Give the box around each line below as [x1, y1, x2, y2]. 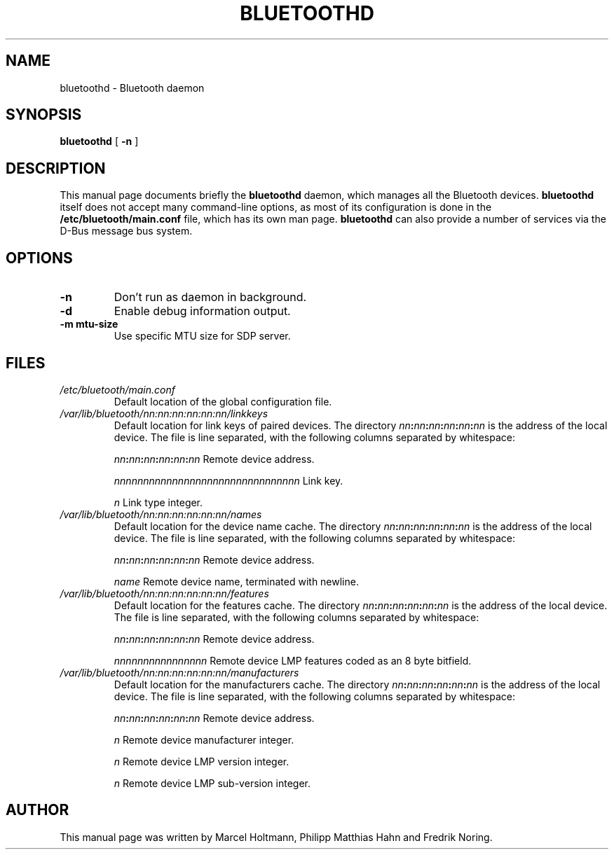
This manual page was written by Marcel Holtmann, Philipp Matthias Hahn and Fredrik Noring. [60, 830, 493, 843]
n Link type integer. [114, 496, 203, 508]
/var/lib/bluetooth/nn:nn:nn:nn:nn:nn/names [60, 508, 262, 520]
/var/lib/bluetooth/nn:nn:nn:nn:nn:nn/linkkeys [60, 407, 268, 419]
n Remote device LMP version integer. [114, 755, 289, 767]
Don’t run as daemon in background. [114, 290, 307, 305]
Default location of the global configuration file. [114, 395, 332, 408]
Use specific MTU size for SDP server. [114, 330, 291, 342]
